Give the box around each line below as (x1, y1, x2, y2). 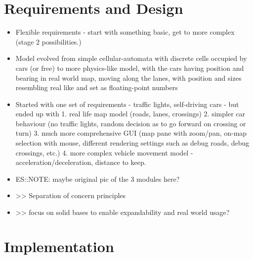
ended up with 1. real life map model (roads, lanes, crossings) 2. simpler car (15, 108, 245, 119)
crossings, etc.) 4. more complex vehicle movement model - (15, 147, 193, 157)
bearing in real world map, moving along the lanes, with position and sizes (15, 72, 242, 83)
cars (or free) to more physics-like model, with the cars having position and (15, 62, 244, 73)
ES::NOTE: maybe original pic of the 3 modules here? (15, 173, 180, 184)
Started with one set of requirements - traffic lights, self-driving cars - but (15, 99, 239, 109)
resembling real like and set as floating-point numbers (15, 82, 178, 93)
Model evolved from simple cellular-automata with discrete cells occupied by (15, 53, 247, 63)
